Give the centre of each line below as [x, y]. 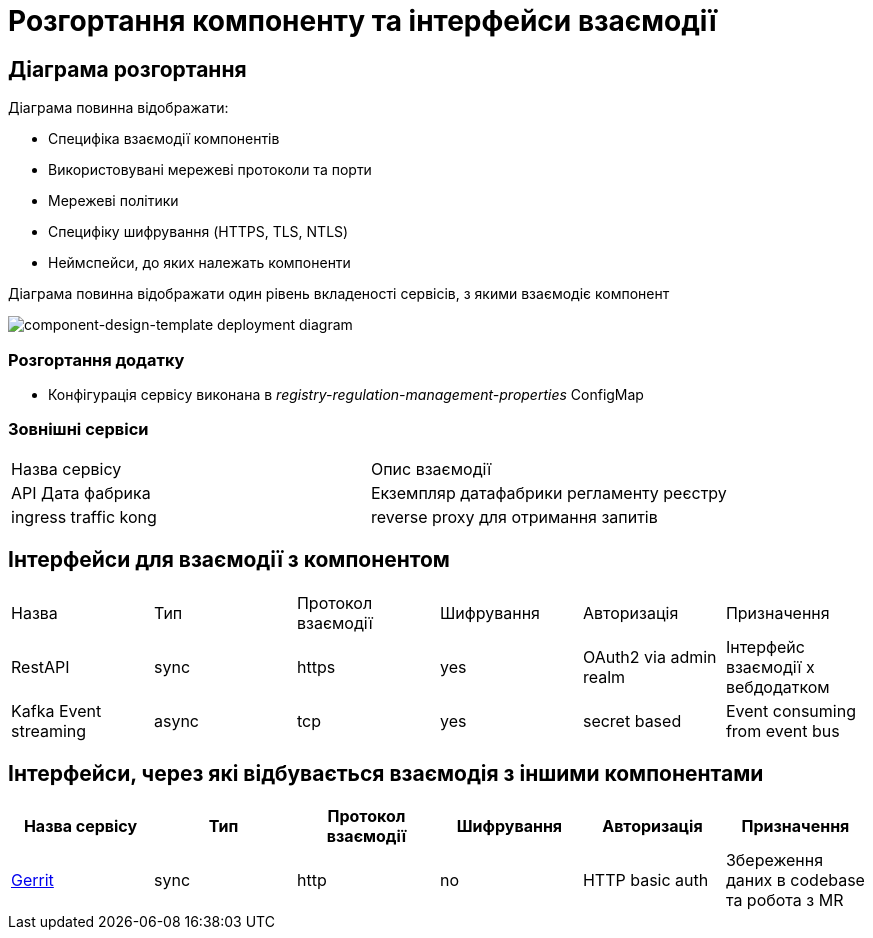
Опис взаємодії [431, 468]
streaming [49, 730]
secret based [632, 720]
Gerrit [32, 880]
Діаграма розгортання [127, 69]
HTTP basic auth [645, 880]
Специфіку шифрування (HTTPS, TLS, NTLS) [198, 232]
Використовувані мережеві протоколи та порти [210, 170]
